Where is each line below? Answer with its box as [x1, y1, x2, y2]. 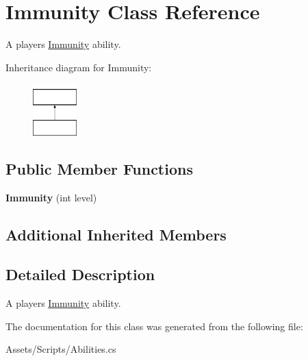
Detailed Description [5, 264, 155, 285]
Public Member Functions [5, 158, 193, 179]
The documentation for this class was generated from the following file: [5, 319, 303, 333]
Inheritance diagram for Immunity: [5, 60, 152, 74]
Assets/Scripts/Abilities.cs [5, 342, 116, 356]
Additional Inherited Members [5, 223, 227, 245]
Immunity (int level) [5, 190, 97, 204]
